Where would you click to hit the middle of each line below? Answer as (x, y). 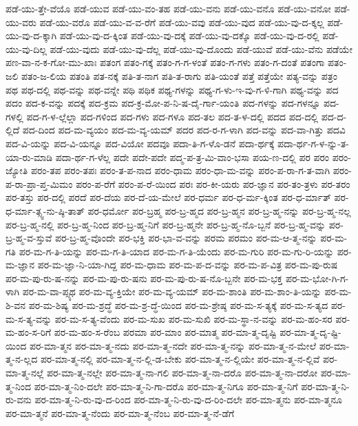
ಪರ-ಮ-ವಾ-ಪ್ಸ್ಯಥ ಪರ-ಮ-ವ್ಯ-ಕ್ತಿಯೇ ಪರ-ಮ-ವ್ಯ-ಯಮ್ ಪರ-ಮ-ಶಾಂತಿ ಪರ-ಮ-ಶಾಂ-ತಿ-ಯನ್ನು (172, 291)
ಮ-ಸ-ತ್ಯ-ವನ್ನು (29, 318)
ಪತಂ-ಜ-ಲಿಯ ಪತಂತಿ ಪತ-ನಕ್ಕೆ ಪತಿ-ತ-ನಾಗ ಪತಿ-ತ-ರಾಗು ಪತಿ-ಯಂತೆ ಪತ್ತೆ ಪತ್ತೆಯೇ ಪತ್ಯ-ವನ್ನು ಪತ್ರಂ (179, 75)
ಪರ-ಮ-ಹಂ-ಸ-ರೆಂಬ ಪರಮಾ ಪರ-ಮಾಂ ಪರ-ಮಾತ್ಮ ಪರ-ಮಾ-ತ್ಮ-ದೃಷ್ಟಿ (165, 332)
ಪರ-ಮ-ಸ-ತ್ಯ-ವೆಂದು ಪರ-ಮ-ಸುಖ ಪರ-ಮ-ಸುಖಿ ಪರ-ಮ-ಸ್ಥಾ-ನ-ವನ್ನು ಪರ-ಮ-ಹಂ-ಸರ (193, 318)
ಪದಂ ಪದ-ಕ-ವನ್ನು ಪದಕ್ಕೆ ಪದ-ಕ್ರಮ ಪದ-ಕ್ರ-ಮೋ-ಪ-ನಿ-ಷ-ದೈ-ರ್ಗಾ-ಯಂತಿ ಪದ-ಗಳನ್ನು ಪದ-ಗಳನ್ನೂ (163, 103)
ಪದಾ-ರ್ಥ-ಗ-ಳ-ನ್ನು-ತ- (313, 143)
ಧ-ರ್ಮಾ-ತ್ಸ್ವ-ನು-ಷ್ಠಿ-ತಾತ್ (45, 210)
